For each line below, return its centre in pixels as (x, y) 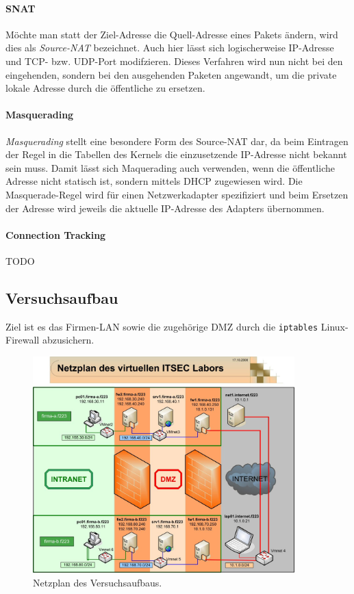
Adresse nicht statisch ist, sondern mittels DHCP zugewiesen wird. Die (154, 181)
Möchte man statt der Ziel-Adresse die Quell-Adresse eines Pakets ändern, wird (172, 34)
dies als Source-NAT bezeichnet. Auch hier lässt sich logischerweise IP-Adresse (170, 48)
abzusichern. (68, 340)
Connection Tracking (56, 234)
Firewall (23, 340)
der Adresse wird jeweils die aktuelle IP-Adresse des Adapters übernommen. (165, 208)
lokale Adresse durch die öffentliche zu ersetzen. (105, 88)
